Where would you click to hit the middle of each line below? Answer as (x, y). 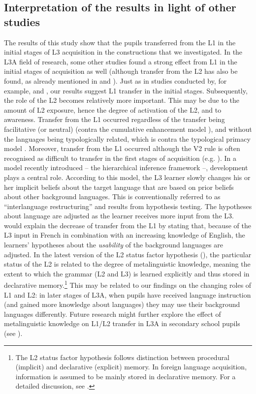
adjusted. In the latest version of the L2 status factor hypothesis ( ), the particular (128, 254)
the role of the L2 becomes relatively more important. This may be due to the (122, 100)
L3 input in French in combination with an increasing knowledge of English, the (125, 235)
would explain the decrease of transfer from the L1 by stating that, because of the (128, 225)
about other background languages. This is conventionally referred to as (112, 197)
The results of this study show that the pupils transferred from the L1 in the (120, 42)
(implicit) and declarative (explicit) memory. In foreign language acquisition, (131, 367)
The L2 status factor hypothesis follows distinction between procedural (122, 357)
